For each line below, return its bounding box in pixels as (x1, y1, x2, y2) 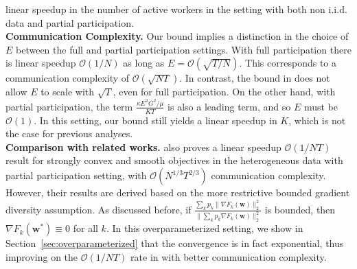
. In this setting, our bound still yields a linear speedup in (34, 113, 277, 127)
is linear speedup (5, 56, 76, 70)
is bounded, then (264, 202, 336, 216)
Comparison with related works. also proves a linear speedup (5, 139, 281, 154)
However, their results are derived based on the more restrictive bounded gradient (5, 185, 350, 200)
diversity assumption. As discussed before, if (5, 202, 192, 216)
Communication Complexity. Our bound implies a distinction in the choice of (5, 29, 349, 43)
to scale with (41, 84, 95, 99)
